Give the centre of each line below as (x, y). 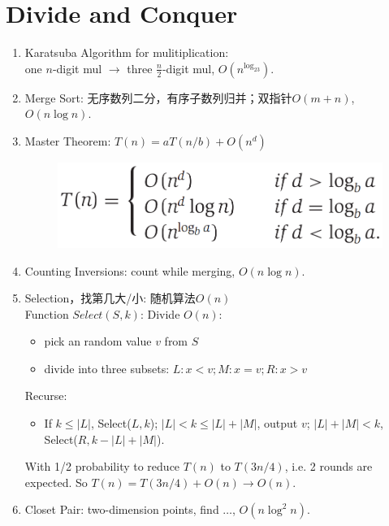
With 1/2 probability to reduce (102, 466)
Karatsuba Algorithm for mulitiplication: (127, 52)
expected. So (56, 482)
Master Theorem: (68, 140)
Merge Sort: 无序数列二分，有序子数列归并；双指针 (158, 97)
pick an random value (98, 341)
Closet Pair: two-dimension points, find (122, 509)
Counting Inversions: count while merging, (130, 270)
